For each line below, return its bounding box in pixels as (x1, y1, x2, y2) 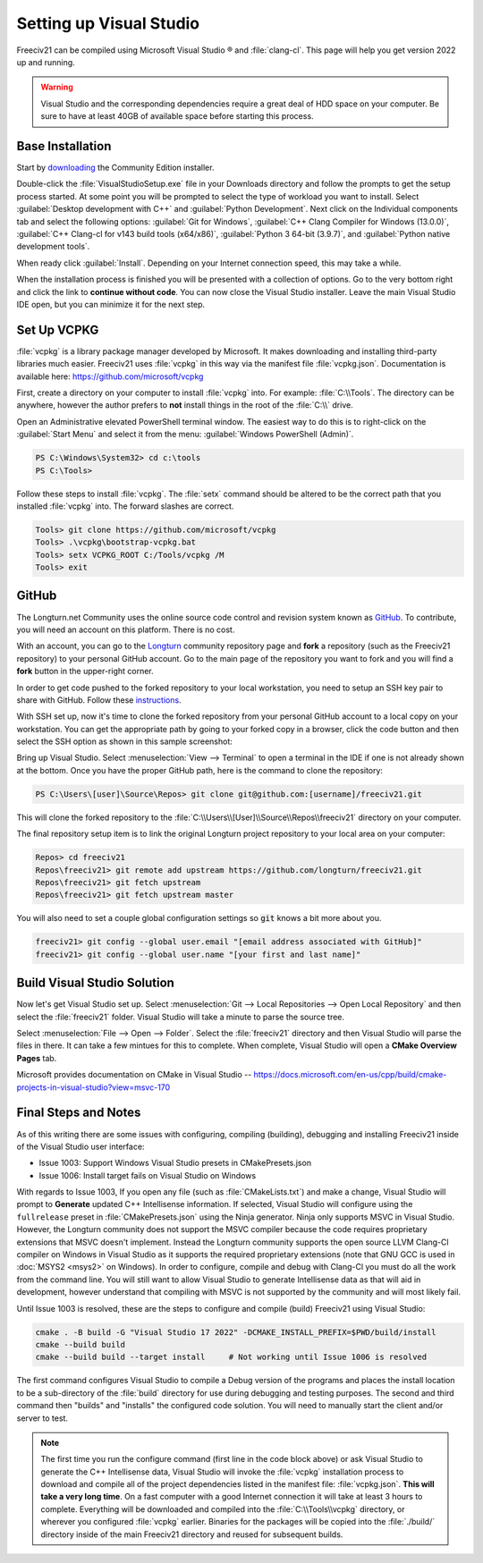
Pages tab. (16, 1052, 57, 1063)
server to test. (16, 1413, 69, 1424)
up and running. (16, 56, 75, 67)
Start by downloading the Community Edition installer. (16, 162, 215, 173)
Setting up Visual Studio (16, 13, 200, 33)
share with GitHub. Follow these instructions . (16, 694, 182, 705)
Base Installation (16, 139, 112, 154)
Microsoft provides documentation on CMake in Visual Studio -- (16, 1069, 252, 1080)
